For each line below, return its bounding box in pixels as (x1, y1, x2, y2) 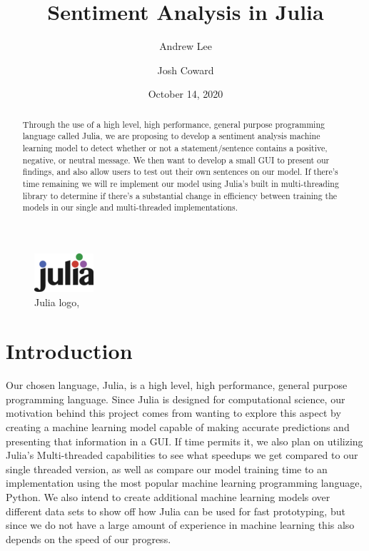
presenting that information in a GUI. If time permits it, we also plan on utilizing (6, 433, 363, 448)
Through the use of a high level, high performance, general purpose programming (22, 118, 325, 130)
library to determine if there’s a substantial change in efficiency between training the (22, 189, 338, 201)
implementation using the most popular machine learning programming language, (6, 475, 363, 490)
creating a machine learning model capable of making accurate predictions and (6, 420, 350, 435)
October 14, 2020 (148, 86, 223, 101)
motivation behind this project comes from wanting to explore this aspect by (6, 405, 341, 420)
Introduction (6, 336, 133, 365)
